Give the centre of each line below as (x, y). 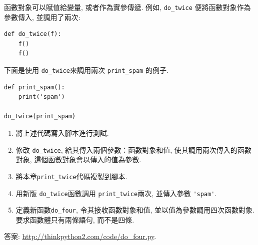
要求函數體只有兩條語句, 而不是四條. (75, 219)
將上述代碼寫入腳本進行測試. (62, 133)
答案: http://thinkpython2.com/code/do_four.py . (80, 236)
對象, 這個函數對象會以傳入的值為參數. (78, 159)
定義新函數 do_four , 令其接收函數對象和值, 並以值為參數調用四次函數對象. (135, 210)
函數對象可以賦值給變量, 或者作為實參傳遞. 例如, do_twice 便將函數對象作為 (127, 7)
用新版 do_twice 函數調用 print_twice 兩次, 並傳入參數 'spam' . (116, 193)
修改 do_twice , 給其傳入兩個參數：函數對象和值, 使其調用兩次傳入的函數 (133, 149)
